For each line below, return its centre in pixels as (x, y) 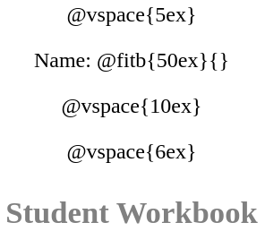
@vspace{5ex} (132, 14)
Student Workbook (132, 212)
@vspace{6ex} (132, 151)
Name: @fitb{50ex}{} (132, 60)
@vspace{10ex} (132, 106)
